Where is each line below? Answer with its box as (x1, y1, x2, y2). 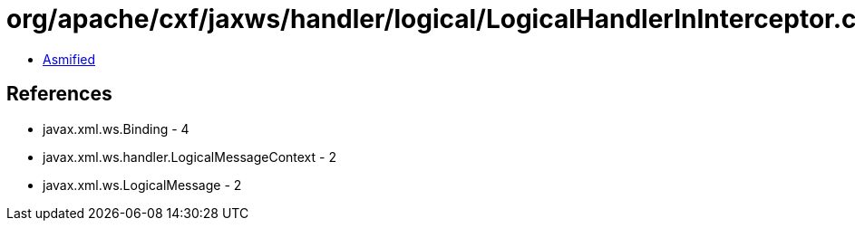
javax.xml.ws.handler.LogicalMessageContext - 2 (43, 148, 336, 165)
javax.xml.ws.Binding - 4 (43, 120, 189, 137)
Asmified (43, 51, 96, 67)
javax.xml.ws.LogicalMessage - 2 (43, 176, 242, 193)
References (6, 82, 112, 106)
